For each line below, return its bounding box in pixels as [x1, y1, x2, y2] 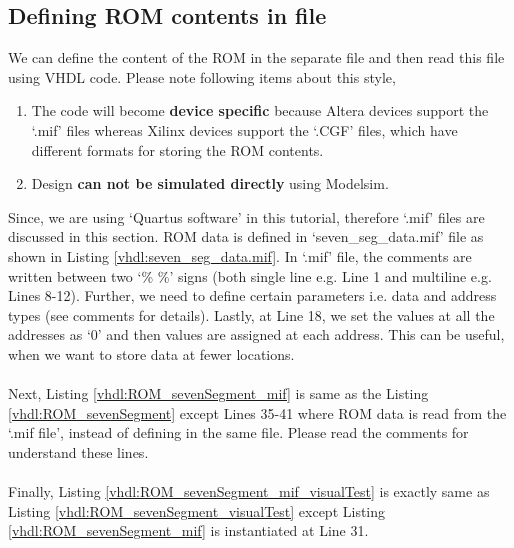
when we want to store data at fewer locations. [8, 343, 295, 364]
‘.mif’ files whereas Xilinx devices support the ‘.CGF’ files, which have [31, 119, 458, 140]
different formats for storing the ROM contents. [31, 139, 324, 160]
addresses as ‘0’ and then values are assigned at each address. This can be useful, [8, 324, 505, 345]
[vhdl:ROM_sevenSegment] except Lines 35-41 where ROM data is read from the [8, 402, 507, 423]
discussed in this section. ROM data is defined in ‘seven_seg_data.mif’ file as [8, 226, 484, 247]
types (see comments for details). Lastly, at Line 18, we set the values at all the [8, 304, 495, 325]
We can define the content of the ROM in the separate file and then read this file [8, 47, 505, 68]
